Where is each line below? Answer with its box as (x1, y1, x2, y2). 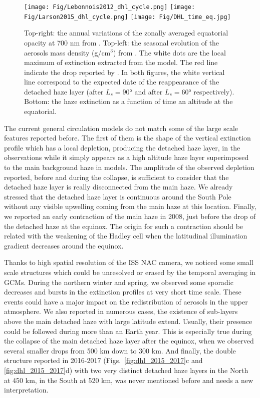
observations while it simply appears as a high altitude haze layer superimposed (4, 152, 249, 162)
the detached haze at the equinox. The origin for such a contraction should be (4, 220, 243, 231)
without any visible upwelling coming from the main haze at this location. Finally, (4, 201, 256, 211)
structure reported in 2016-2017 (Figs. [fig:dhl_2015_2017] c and (4, 355, 203, 365)
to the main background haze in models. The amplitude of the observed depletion (4, 162, 254, 172)
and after (134, 86, 163, 96)
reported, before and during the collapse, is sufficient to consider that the (4, 171, 229, 182)
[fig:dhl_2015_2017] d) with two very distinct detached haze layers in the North (4, 364, 248, 375)
